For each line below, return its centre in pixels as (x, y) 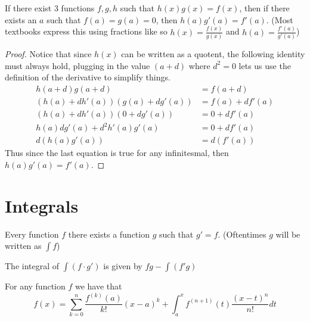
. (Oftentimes (242, 234)
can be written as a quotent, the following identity (213, 53)
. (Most (280, 19)
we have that (98, 286)
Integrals (42, 205)
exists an (21, 19)
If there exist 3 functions (50, 8)
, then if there (264, 8)
